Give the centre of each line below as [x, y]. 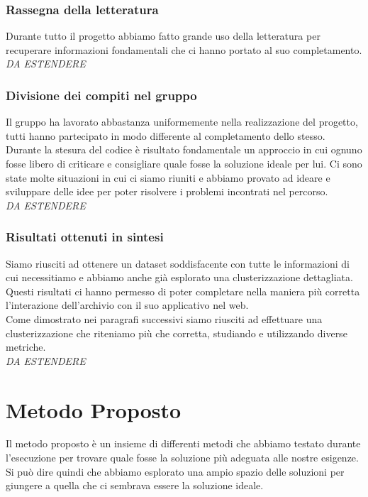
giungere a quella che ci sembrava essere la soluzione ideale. [135, 485]
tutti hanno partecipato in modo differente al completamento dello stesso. [166, 135]
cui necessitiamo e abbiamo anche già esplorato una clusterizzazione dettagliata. [179, 277]
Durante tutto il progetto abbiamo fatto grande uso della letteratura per [163, 36]
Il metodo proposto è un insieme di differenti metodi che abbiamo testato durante [183, 443]
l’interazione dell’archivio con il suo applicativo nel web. [127, 305]
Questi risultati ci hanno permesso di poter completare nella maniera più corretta [183, 291]
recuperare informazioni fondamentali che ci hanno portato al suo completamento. [184, 49]
